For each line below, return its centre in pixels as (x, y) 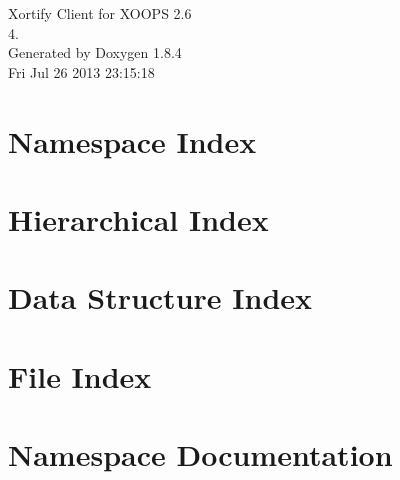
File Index (80, 375)
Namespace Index (132, 140)
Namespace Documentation (200, 454)
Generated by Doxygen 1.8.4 (95, 52)
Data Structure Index (160, 297)
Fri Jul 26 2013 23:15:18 (81, 71)
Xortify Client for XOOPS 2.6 (100, 13)
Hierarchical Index (138, 218)
